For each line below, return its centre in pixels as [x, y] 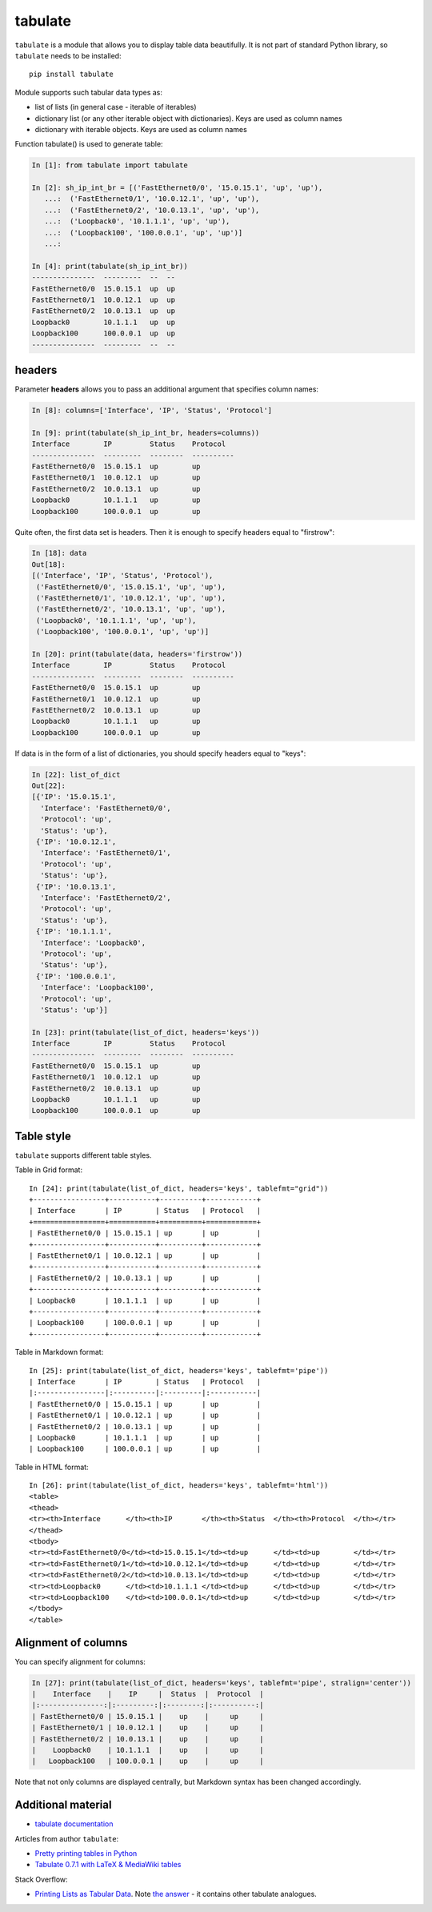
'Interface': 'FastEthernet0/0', [106, 808]
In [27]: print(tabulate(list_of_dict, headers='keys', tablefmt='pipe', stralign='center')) [222, 1683]
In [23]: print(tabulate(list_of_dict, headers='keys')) [146, 1032]
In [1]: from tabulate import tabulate [110, 165]
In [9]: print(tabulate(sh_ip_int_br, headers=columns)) [146, 433]
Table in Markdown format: [59, 1352]
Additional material [63, 1805]
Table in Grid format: [49, 1170]
